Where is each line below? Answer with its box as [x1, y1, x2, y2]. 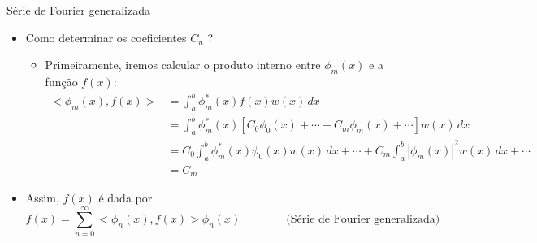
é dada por [98, 189, 153, 206]
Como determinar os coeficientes [25, 28, 187, 46]
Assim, [25, 189, 59, 206]
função [45, 72, 78, 89]
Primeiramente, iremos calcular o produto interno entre [45, 56, 321, 73]
